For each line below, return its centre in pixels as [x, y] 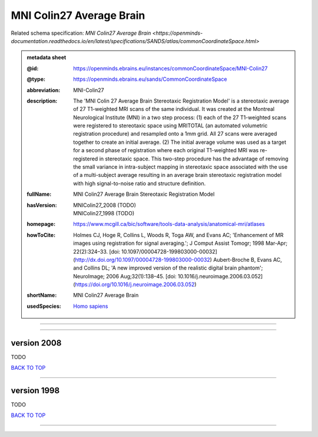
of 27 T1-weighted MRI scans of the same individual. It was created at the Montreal [174, 109]
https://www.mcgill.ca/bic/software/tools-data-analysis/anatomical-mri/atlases [169, 224]
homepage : [41, 224]
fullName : [39, 194]
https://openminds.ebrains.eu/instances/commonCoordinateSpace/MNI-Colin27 [170, 68]
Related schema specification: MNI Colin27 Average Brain [81, 33]
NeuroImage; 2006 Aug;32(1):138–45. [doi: [125, 276]
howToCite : [41, 235]
